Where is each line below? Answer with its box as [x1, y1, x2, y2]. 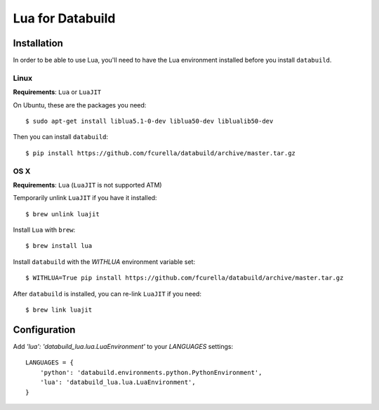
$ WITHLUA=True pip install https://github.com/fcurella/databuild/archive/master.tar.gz [25, 274, 344, 282]
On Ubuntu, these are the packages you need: [13, 100, 147, 109]
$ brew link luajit [25, 306, 93, 314]
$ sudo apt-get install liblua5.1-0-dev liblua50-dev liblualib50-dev [25, 117, 274, 125]
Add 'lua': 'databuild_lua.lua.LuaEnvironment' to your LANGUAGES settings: [13, 342, 234, 350]
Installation [13, 37, 63, 49]
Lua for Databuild [13, 11, 116, 26]
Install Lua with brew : [13, 225, 76, 234]
